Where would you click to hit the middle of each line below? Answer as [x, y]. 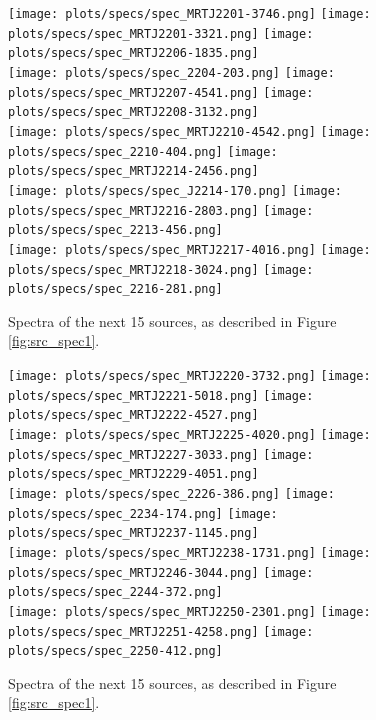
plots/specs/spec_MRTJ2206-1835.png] [133, 53]
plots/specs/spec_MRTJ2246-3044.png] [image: [161, 572]
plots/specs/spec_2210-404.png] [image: [143, 151]
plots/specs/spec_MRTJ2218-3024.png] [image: [161, 269]
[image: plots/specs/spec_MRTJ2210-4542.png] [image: [189, 131]
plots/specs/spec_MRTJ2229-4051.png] [133, 474]
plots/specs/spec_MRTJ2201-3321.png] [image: [161, 33]
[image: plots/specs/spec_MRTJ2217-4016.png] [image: [189, 249]
